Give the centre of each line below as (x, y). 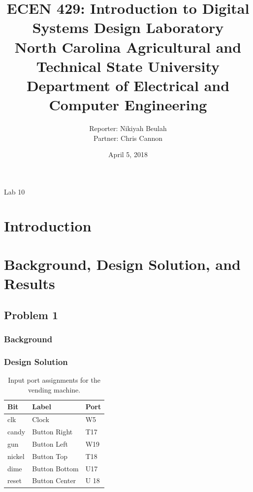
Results (30, 283)
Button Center (54, 480)
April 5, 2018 (128, 154)
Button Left (50, 443)
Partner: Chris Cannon (128, 138)
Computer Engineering (128, 105)
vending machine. (54, 389)
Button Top (50, 456)
